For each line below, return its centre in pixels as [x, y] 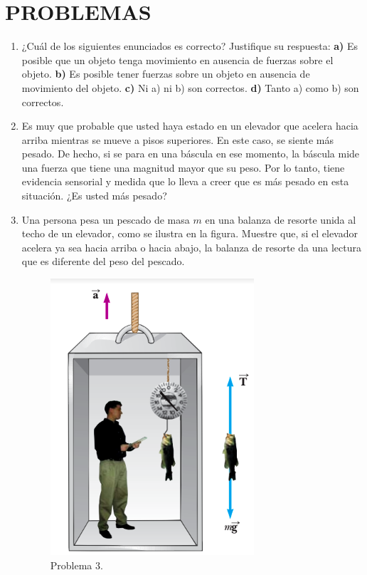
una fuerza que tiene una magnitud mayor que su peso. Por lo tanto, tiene [183, 167]
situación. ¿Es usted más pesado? [94, 196]
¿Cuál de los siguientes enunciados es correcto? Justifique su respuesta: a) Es [190, 46]
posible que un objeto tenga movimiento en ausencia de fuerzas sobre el [177, 59]
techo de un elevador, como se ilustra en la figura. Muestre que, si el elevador [190, 233]
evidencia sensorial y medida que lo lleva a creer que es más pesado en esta [185, 181]
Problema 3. [76, 565]
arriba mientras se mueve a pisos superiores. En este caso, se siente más [178, 139]
